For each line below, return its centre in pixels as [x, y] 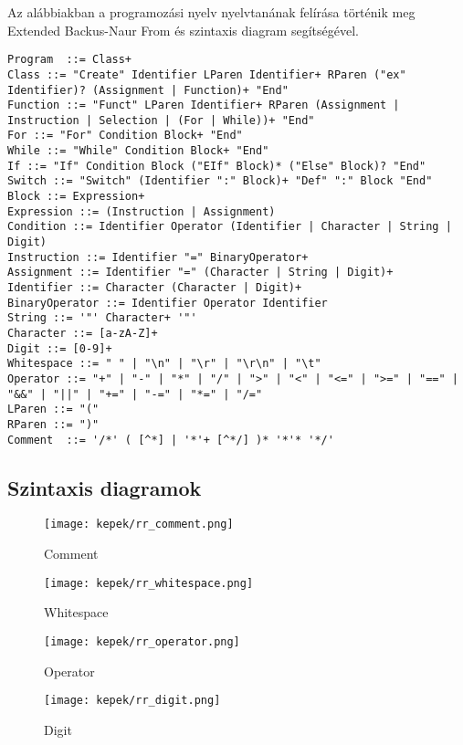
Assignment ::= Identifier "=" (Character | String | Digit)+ [200, 273]
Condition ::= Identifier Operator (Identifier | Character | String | [230, 227]
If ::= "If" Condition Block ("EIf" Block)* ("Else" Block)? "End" [217, 166]
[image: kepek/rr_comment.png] [139, 525]
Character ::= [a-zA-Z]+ [83, 333]
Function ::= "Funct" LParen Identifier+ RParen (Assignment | [204, 105]
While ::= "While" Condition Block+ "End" [138, 151]
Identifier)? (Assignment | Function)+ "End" [148, 90]
